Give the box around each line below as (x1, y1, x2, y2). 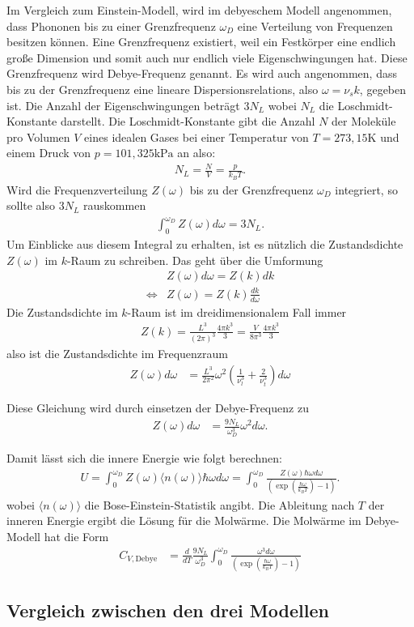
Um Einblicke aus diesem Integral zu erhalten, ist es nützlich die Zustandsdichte (6, 236, 403, 253)
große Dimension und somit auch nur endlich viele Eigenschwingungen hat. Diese (6, 49, 408, 66)
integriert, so (335, 181, 398, 198)
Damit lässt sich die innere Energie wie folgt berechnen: (6, 450, 282, 467)
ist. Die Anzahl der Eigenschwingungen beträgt (6, 96, 240, 113)
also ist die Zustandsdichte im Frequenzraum (6, 345, 228, 362)
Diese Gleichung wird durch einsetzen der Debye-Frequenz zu (6, 399, 309, 416)
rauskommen (83, 197, 146, 214)
